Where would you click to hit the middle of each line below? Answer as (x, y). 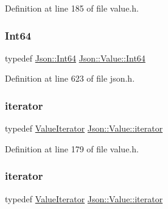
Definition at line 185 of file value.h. (72, 8)
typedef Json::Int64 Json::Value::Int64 (75, 58)
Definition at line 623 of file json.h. (70, 78)
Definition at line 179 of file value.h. (72, 148)
